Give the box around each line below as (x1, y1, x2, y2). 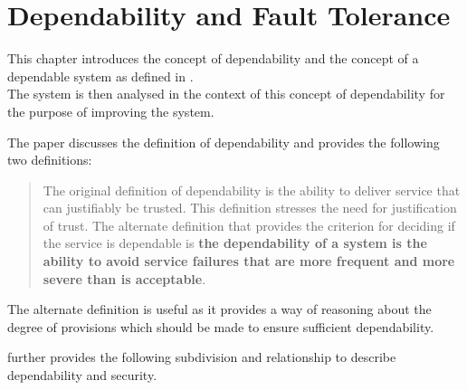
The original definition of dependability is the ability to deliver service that (43, 180, 461, 199)
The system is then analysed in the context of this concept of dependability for (7, 84, 445, 103)
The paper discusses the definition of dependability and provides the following (7, 132, 440, 151)
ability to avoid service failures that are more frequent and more (43, 252, 455, 271)
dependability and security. (7, 366, 157, 385)
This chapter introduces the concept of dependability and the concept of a (7, 49, 419, 68)
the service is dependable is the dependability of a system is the (43, 233, 427, 252)
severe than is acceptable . (43, 269, 206, 288)
